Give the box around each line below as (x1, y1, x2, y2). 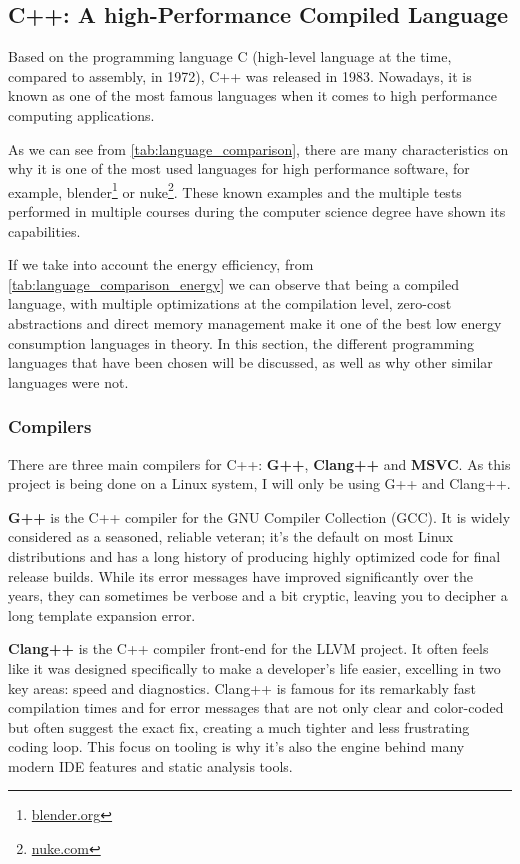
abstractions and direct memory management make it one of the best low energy (8, 312, 502, 333)
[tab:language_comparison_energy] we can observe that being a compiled (8, 273, 460, 294)
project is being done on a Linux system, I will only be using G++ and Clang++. (8, 473, 511, 494)
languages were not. (8, 371, 129, 392)
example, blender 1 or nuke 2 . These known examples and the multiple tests (8, 178, 462, 202)
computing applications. (8, 104, 155, 125)
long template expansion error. (8, 604, 196, 625)
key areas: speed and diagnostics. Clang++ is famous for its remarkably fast (8, 677, 476, 698)
